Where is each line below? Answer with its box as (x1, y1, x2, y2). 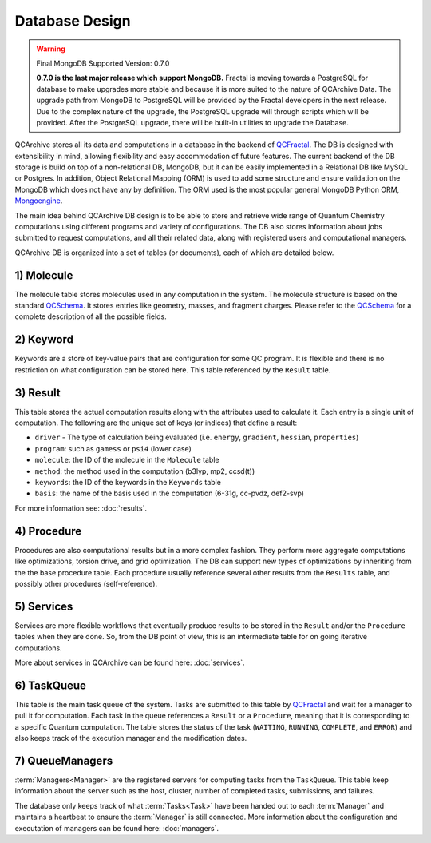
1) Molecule (14, 268, 73, 282)
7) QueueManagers (14, 754, 113, 767)
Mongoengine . (14, 196, 63, 205)
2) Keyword (14, 332, 73, 347)
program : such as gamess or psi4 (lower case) (34, 443, 192, 453)
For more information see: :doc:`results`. (14, 503, 148, 513)
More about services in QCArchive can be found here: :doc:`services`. (14, 658, 245, 667)
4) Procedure (14, 524, 82, 538)
